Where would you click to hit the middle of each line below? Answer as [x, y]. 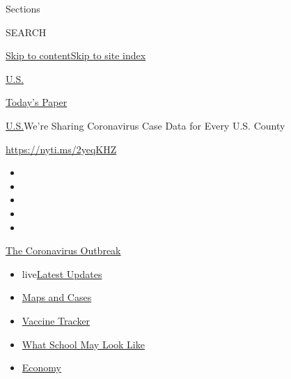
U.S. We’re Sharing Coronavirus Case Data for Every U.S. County [145, 125]
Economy [41, 368]
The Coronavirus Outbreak [63, 250]
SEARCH [26, 32]
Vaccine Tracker [56, 320]
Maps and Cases [57, 297]
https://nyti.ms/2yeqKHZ [61, 149]
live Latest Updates [62, 273]
